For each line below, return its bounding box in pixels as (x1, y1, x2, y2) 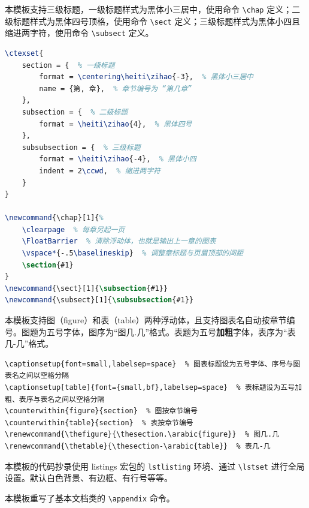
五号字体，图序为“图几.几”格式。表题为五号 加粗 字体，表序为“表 (46, 325, 296, 338)
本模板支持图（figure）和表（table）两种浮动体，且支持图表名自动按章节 (5, 314, 287, 326)
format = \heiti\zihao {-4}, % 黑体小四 (39, 155, 196, 164)
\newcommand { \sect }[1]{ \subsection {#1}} (5, 284, 168, 293)
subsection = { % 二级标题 (22, 107, 128, 116)
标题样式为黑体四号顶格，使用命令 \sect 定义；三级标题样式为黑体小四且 (13, 14, 301, 27)
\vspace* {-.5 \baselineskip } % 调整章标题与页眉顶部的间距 (22, 249, 244, 258)
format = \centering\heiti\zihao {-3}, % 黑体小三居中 (39, 73, 253, 82)
